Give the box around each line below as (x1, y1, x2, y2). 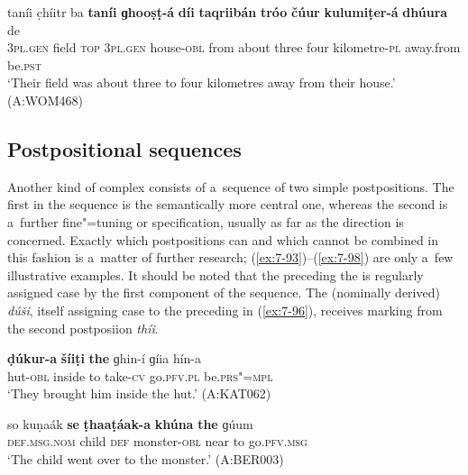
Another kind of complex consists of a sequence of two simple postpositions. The (7, 177, 454, 196)
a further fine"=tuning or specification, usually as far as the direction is (7, 212, 404, 231)
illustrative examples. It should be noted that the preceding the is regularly (7, 265, 424, 284)
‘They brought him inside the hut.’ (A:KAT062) (7, 384, 271, 403)
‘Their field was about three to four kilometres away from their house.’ (7, 73, 396, 92)
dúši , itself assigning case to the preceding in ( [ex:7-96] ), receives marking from (7, 300, 443, 319)
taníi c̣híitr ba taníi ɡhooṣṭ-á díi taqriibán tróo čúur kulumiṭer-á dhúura (7, 3, 448, 21)
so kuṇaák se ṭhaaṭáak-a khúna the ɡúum (7, 414, 253, 433)
